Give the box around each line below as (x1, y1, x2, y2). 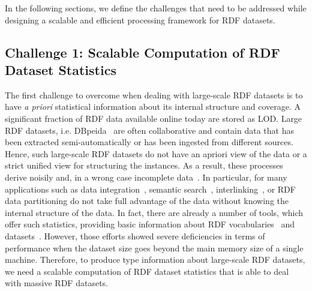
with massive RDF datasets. (5, 277, 108, 289)
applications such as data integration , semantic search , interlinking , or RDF (5, 182, 296, 195)
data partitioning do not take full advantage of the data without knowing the (5, 194, 289, 207)
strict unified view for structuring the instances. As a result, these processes (5, 159, 283, 172)
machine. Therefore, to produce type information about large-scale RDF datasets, (5, 253, 305, 266)
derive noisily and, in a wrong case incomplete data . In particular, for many (5, 170, 287, 183)
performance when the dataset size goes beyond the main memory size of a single (5, 241, 304, 254)
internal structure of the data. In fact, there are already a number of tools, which (5, 206, 304, 218)
